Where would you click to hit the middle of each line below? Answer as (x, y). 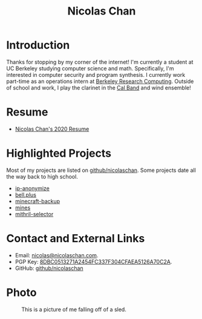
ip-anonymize (32, 188)
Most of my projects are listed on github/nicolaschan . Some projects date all (101, 170)
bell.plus (25, 194)
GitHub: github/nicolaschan (49, 268)
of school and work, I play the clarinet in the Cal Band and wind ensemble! (99, 87)
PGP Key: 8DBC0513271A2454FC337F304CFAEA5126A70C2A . (93, 261)
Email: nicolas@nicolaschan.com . (57, 255)
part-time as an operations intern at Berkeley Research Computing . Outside (100, 81)
